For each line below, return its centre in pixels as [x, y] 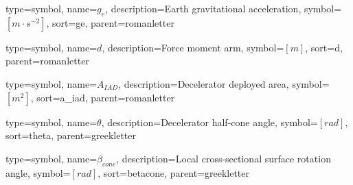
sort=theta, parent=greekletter [71, 135]
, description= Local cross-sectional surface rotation [224, 158]
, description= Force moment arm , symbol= [193, 47]
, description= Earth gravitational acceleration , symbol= [224, 8]
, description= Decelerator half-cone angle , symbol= [209, 122]
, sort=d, [324, 47]
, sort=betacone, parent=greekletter [174, 172]
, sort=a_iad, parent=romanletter [103, 97]
